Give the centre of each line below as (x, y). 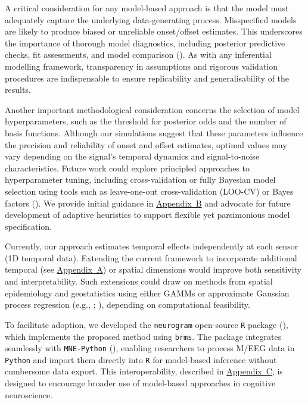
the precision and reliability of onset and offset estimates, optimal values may (146, 144)
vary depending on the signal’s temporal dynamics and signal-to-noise (132, 156)
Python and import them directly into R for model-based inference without (141, 359)
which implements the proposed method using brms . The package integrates (143, 336)
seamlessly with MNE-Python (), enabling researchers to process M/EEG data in (150, 348)
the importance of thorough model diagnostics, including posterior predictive (145, 43)
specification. (29, 226)
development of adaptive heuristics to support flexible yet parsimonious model (147, 215)
